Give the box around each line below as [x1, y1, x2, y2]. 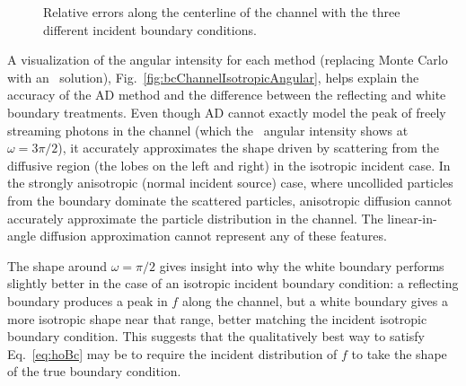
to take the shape [351, 344, 447, 363]
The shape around [7, 256, 107, 275]
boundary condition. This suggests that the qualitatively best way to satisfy [7, 327, 425, 346]
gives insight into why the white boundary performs [159, 256, 444, 275]
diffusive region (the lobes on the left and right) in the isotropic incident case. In [7, 155, 451, 174]
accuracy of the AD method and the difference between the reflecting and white [7, 85, 446, 104]
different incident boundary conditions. [43, 20, 257, 39]
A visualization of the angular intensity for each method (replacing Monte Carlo [7, 50, 448, 69]
